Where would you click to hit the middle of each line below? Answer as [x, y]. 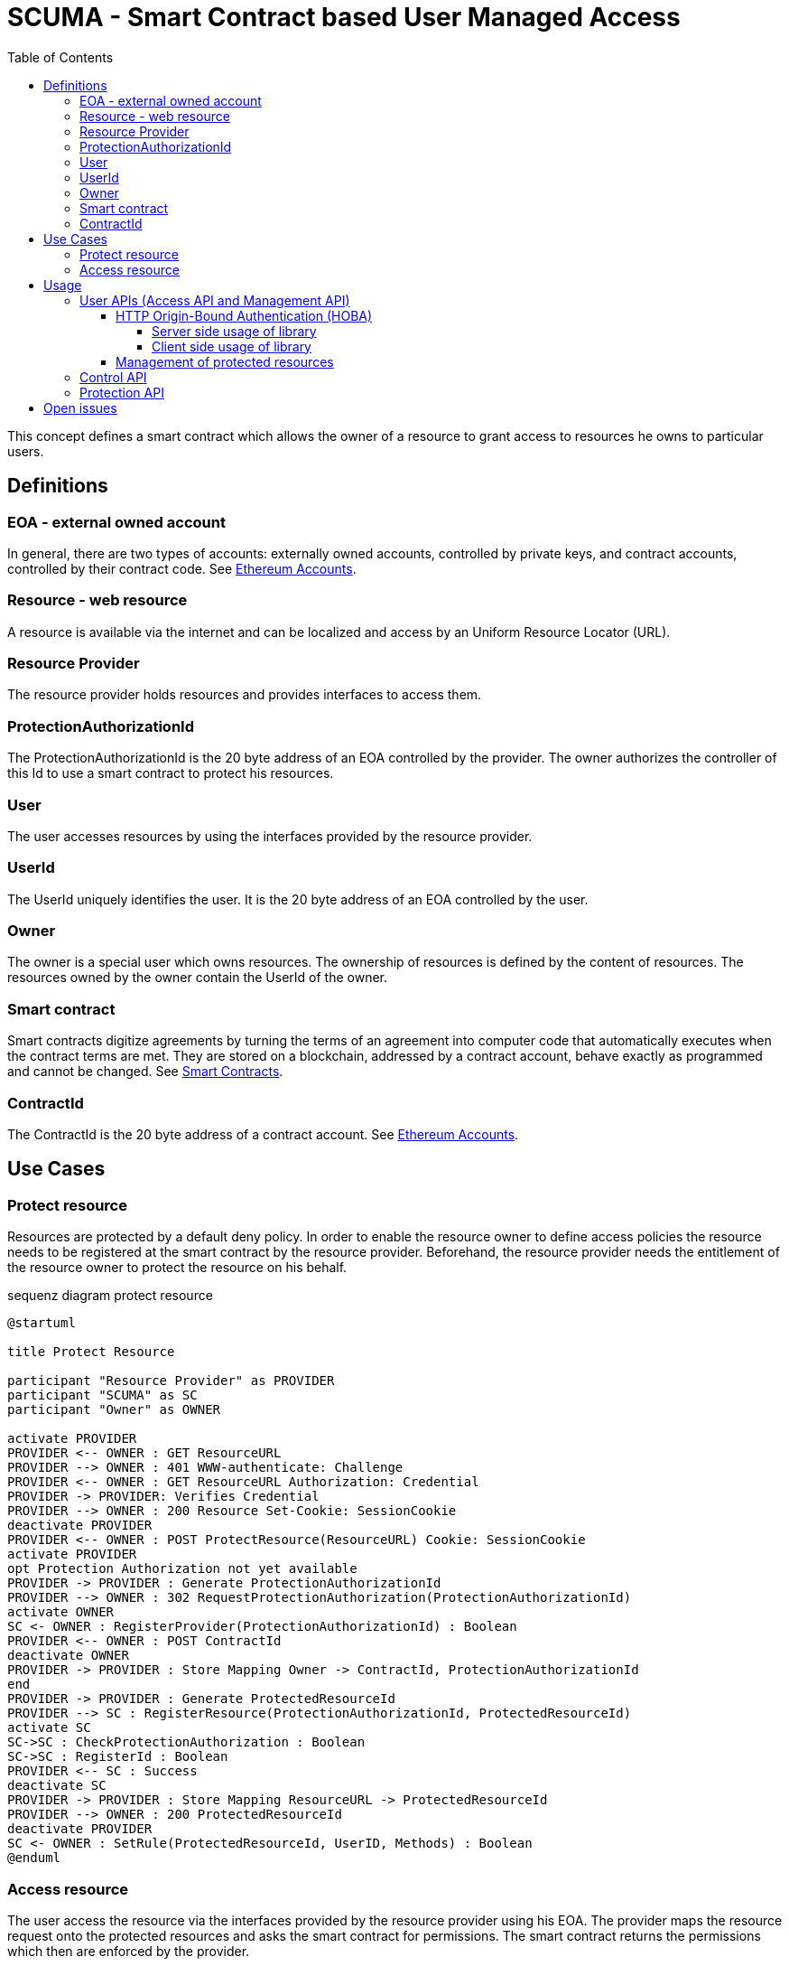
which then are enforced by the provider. [129, 1951]
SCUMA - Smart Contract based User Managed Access [344, 17]
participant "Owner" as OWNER [114, 1410]
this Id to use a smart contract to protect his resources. [171, 773]
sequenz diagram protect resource [110, 1296]
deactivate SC [57, 1786]
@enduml [34, 1858]
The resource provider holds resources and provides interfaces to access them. [245, 695]
